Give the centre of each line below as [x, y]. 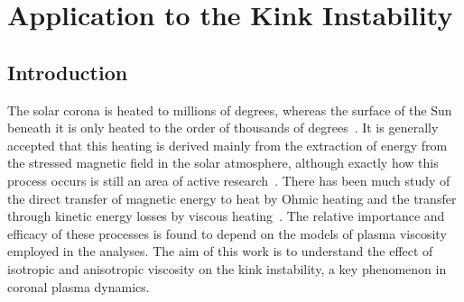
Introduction [68, 72]
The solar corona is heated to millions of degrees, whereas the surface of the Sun [230, 110]
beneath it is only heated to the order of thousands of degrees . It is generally [223, 128]
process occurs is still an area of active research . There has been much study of [229, 180]
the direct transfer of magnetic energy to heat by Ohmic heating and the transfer [232, 198]
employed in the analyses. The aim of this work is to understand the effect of [220, 251]
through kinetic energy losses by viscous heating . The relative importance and [226, 216]
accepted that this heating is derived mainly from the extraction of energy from [227, 145]
